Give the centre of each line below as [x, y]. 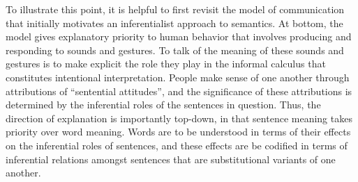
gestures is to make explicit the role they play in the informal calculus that [166, 64]
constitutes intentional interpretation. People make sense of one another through [178, 77]
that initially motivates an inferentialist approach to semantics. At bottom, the [174, 23]
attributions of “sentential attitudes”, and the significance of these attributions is [179, 91]
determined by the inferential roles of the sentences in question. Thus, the [163, 105]
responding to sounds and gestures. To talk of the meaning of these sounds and [175, 50]
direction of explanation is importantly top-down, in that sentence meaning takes [179, 118]
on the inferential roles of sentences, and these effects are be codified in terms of [177, 145]
